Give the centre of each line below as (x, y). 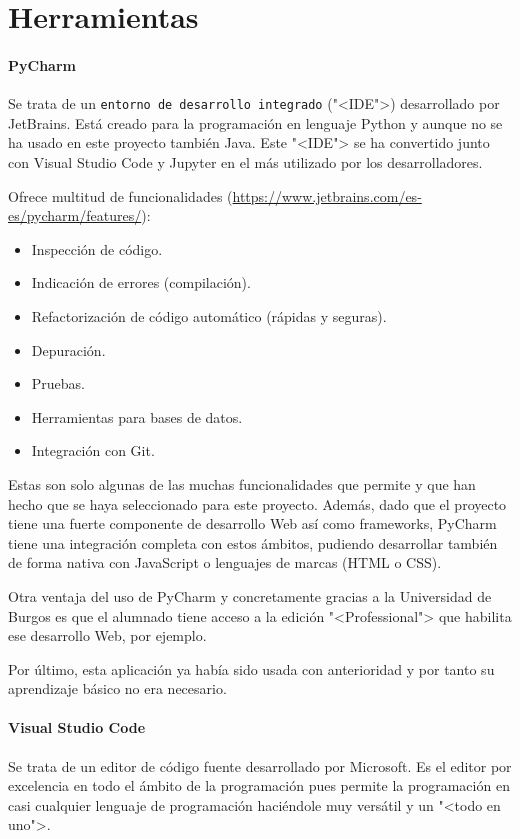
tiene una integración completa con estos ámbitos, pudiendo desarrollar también (253, 542)
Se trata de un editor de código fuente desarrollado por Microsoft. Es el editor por (260, 765)
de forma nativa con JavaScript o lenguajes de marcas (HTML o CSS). (225, 562)
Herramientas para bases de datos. (137, 416)
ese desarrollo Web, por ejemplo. (107, 635)
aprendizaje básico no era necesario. (117, 688)
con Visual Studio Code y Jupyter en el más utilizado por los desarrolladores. (245, 162)
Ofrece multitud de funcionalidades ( (120, 195)
